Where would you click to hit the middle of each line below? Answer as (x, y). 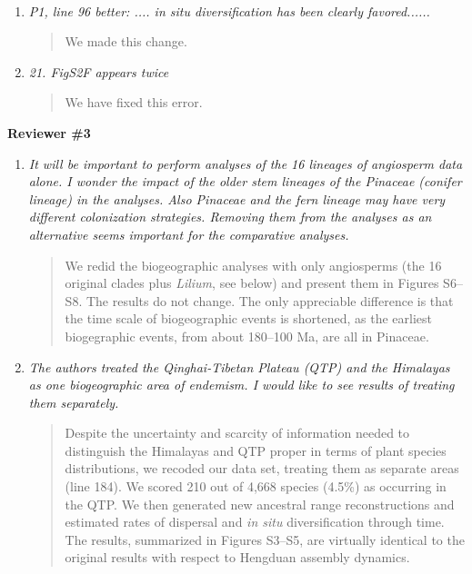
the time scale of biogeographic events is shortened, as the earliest (249, 318)
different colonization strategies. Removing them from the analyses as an (230, 217)
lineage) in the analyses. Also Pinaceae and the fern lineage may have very (237, 198)
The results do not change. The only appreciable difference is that (270, 300)
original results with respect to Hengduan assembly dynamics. (237, 557)
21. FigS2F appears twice (99, 71)
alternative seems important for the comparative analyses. (189, 234)
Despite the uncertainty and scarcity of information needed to (237, 433)
